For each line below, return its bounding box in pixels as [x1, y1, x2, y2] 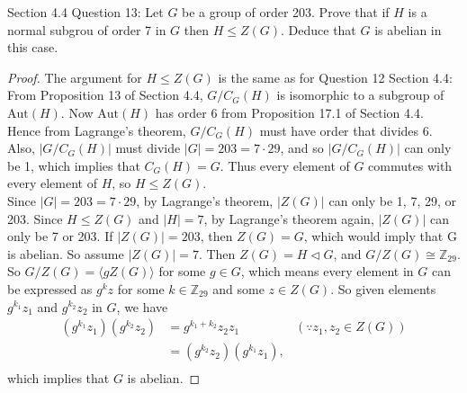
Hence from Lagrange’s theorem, [7, 121, 186, 139]
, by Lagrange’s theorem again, [203, 209, 374, 228]
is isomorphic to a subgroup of [276, 85, 445, 104]
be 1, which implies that [7, 156, 140, 174]
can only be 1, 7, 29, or [328, 191, 457, 210]
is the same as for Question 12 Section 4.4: [218, 67, 453, 86]
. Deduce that [281, 20, 356, 39]
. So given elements [330, 279, 436, 298]
